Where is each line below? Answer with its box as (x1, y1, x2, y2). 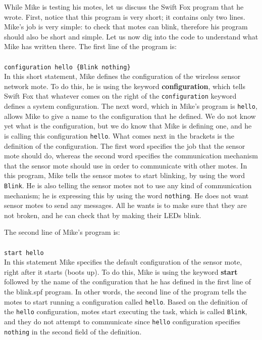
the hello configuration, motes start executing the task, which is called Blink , (4, 306, 247, 317)
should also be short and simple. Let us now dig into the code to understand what (4, 31, 258, 41)
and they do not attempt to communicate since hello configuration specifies (4, 316, 241, 326)
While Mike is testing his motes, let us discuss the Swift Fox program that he (4, 2, 244, 12)
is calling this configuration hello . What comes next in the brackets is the (4, 130, 234, 141)
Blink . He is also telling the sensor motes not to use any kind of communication (4, 180, 252, 190)
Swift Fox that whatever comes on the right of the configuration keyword (4, 91, 237, 101)
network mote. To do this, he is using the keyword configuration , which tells (4, 80, 246, 91)
